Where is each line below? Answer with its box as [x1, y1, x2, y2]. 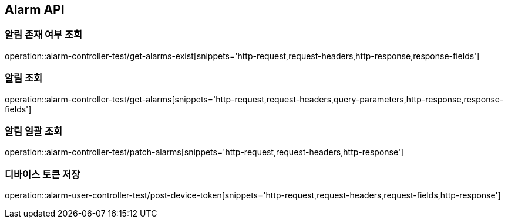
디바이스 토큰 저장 [5, 168, 80, 180]
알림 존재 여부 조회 [5, 29, 83, 41]
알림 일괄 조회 [5, 125, 63, 137]
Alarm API [5, 2, 65, 17]
